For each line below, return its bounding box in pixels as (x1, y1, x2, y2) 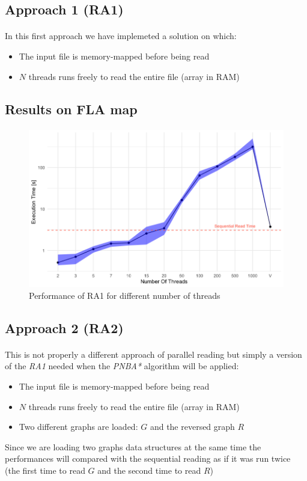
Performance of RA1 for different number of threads (29, 289, 220, 301)
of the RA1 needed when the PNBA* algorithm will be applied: (5, 360, 239, 372)
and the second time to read (97, 464, 201, 476)
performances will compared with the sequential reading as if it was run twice (5, 452, 291, 465)
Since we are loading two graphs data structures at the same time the (5, 440, 261, 453)
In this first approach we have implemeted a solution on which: (5, 29, 237, 42)
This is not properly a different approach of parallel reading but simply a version (5, 348, 302, 360)
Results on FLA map (5, 99, 138, 118)
